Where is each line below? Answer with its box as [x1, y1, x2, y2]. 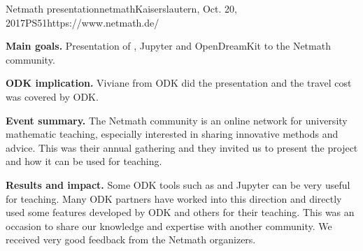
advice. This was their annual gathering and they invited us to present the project [6, 140, 358, 155]
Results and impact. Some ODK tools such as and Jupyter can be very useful [6, 177, 350, 192]
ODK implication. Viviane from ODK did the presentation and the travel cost [6, 76, 352, 90]
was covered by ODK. [6, 89, 99, 103]
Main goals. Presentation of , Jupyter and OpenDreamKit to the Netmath [6, 38, 331, 53]
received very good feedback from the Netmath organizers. [6, 232, 256, 247]
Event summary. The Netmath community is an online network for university [6, 113, 348, 127]
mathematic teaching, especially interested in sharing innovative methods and [6, 127, 339, 141]
